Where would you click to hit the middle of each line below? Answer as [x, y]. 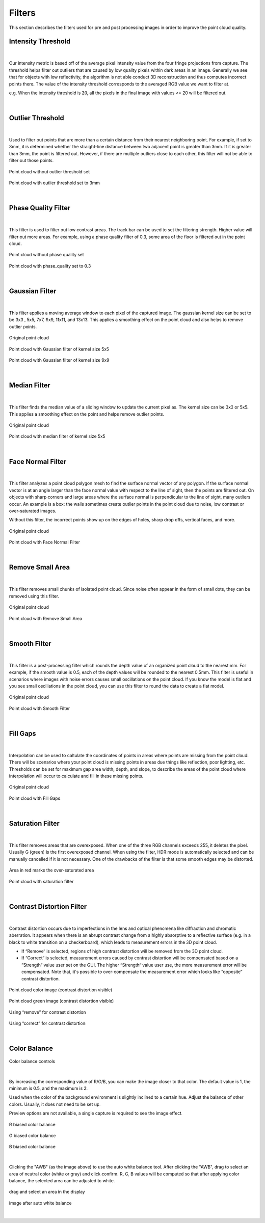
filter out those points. [31, 161]
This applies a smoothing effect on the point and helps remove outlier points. [87, 414]
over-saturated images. [33, 511]
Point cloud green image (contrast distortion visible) [61, 1001]
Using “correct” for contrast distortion [47, 1023]
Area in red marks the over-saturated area [52, 870]
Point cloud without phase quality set [47, 255]
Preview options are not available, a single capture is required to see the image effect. [96, 1113]
